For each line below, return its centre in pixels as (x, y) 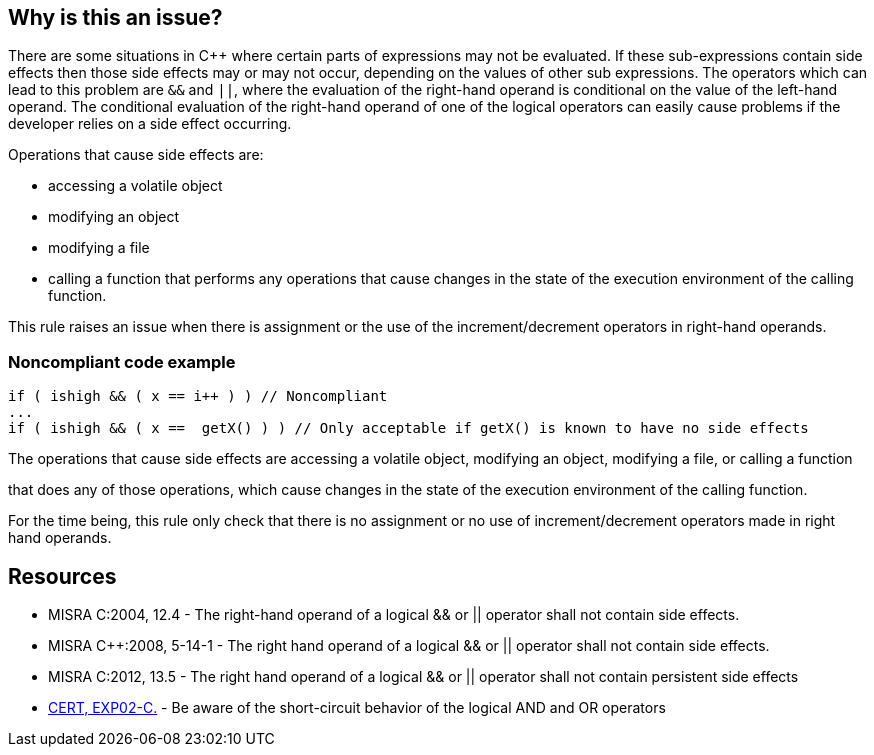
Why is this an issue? (115, 17)
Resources (62, 576)
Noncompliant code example (122, 361)
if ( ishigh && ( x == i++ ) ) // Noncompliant (198, 396)
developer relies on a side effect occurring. (150, 124)
